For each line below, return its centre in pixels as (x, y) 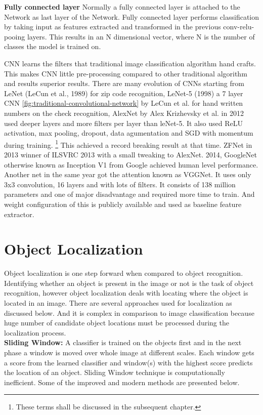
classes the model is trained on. (53, 46)
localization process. (35, 332)
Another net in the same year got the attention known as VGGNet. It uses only (128, 174)
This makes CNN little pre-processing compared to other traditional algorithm (126, 73)
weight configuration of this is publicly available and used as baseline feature (123, 204)
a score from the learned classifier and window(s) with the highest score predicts (128, 362)
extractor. (19, 214)
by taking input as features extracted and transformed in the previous (113, 27)
